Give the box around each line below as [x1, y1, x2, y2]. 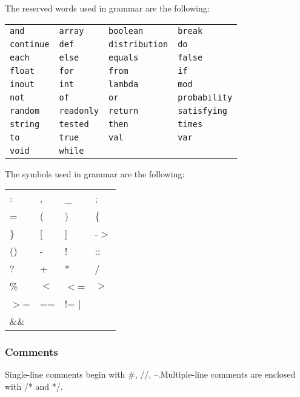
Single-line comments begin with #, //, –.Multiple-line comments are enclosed [5, 368, 296, 381]
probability [178, 92, 233, 102]
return [108, 105, 139, 116]
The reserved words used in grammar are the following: [5, 2, 210, 14]
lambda [108, 79, 139, 89]
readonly [59, 105, 99, 116]
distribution [108, 39, 168, 49]
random [10, 105, 40, 116]
